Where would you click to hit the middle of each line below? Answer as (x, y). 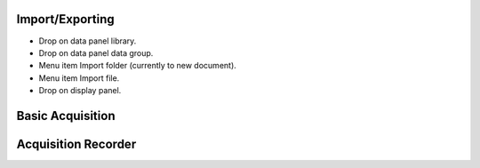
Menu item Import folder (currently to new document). (138, 66)
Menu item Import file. (79, 78)
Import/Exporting (65, 19)
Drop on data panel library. (88, 41)
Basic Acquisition (66, 116)
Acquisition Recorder (76, 144)
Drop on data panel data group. (96, 52)
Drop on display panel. (80, 91)
